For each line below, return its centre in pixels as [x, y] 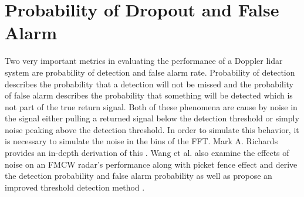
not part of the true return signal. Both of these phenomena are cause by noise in [151, 106]
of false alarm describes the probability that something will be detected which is [149, 95]
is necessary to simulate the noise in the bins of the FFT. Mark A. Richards [141, 141]
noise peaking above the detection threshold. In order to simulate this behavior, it [152, 129]
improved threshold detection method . [75, 187]
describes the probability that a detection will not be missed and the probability [149, 84]
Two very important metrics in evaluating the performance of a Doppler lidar [144, 61]
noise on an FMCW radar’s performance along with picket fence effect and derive [151, 164]
